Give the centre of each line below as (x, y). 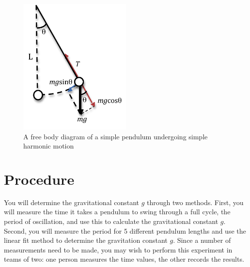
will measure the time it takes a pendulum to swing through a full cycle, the (117, 212)
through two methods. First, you (195, 202)
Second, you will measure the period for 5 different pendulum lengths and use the (125, 230)
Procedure (39, 179)
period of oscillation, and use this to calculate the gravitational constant (111, 221)
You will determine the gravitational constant (72, 202)
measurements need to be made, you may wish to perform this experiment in (118, 249)
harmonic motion (49, 146)
